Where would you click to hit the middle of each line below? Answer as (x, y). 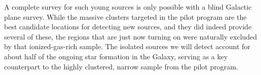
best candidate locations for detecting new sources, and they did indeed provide (128, 27)
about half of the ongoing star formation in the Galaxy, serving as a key (116, 56)
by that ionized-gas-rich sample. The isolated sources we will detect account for (127, 46)
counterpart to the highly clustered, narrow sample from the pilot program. (121, 66)
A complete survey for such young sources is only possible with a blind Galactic (128, 7)
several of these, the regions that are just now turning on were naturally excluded (131, 36)
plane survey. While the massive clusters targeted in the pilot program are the (125, 16)
